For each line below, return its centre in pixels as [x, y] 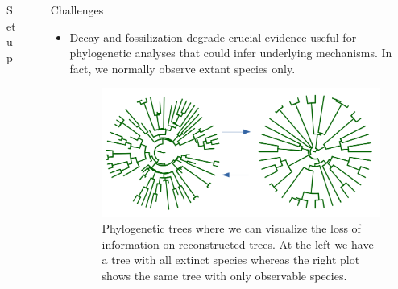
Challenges [77, 10]
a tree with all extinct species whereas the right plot [231, 260]
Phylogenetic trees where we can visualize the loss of [231, 228]
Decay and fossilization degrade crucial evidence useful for [213, 37]
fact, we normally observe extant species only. [182, 68]
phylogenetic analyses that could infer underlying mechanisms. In [231, 53]
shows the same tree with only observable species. [224, 275]
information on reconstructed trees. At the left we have [238, 244]
